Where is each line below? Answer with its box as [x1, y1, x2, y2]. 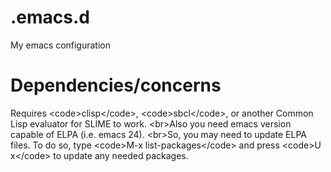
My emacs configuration [10, 39, 112, 51]
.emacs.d [10, 6, 90, 29]
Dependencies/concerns [10, 74, 222, 97]
